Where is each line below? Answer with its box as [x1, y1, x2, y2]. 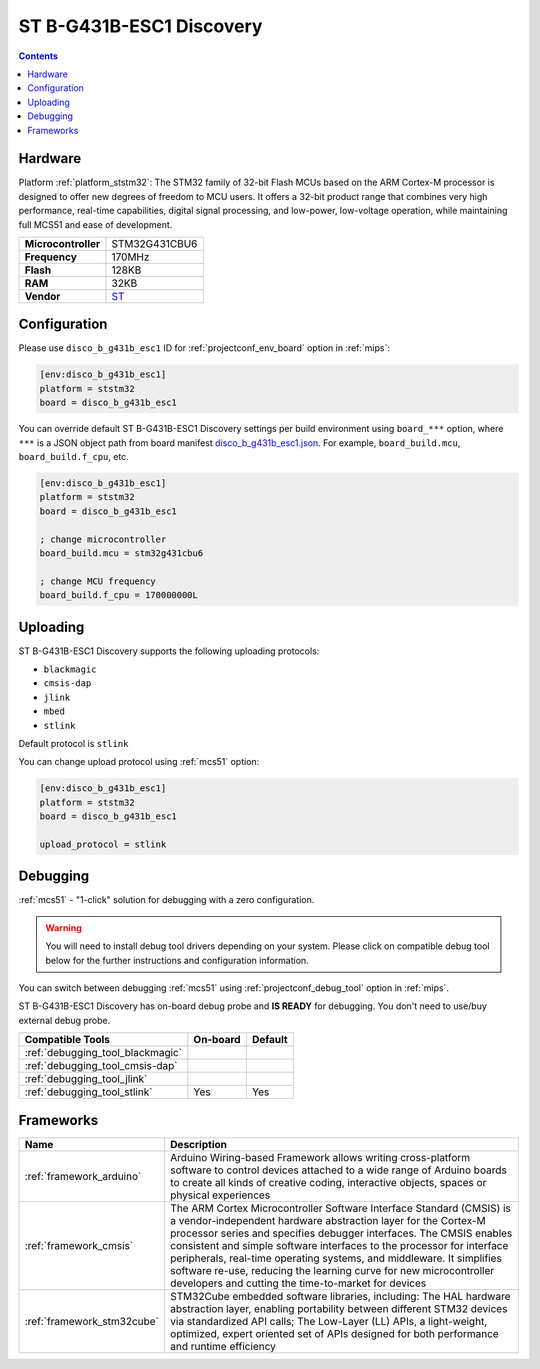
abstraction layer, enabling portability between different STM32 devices [170, 1301, 508, 1315]
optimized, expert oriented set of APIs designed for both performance [170, 1326, 499, 1340]
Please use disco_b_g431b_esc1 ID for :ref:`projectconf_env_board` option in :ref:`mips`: [18, 342, 390, 354]
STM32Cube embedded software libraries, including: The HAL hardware [170, 1289, 511, 1303]
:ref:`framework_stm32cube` [24, 1314, 160, 1328]
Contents [18, 50, 59, 62]
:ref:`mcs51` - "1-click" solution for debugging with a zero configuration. [18, 894, 315, 906]
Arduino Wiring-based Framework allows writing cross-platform [170, 1150, 471, 1164]
